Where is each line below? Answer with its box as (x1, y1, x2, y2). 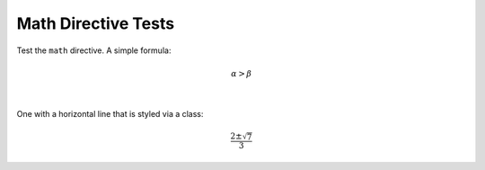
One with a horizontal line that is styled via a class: (16, 108, 204, 119)
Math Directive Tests (16, 13, 175, 33)
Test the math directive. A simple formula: (16, 45, 172, 56)
